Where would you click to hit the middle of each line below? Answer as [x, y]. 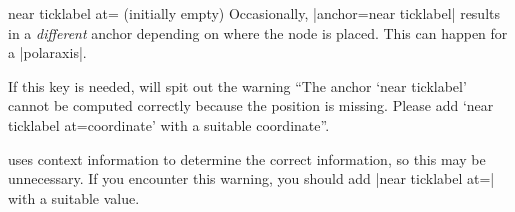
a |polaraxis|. [47, 52]
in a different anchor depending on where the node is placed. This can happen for [258, 32]
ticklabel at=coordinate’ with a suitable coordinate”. [169, 124]
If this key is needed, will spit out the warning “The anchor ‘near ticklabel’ [237, 85]
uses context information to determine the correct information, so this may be [247, 158]
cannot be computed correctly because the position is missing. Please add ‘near [251, 105]
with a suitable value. [74, 197]
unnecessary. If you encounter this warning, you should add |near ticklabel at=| [251, 178]
